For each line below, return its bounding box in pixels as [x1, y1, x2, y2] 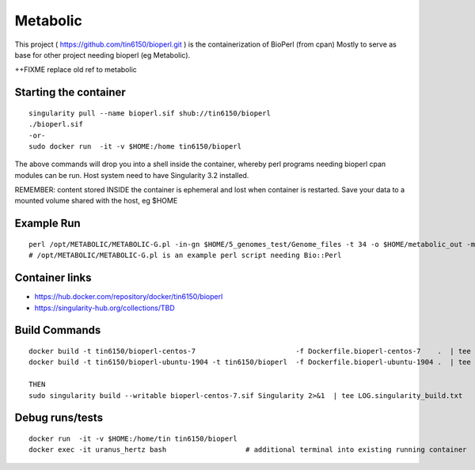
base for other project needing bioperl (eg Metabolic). [14, 50, 191, 59]
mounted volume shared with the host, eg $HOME [14, 196, 178, 206]
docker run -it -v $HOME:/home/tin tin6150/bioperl [28, 434, 237, 443]
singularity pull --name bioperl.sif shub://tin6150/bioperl [28, 108, 271, 118]
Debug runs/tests [14, 411, 103, 425]
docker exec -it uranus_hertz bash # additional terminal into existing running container [28, 445, 467, 454]
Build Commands [14, 324, 101, 337]
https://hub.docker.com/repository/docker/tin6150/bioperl [34, 292, 223, 301]
